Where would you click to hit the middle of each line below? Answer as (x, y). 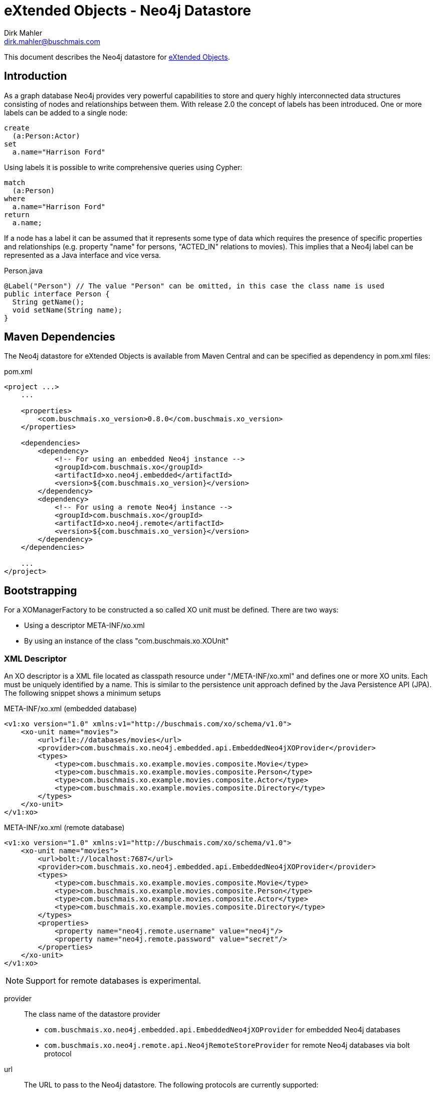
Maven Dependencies (60, 337)
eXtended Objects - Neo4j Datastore (128, 11)
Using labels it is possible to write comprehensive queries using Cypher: (123, 167)
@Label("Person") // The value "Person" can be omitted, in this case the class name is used (194, 286)
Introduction (36, 76)
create (17, 128)
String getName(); (48, 302)
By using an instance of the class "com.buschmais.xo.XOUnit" (127, 641)
